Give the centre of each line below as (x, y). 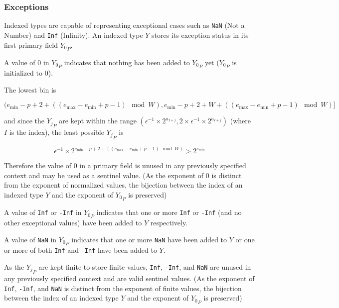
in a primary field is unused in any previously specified (163, 165)
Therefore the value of (38, 165)
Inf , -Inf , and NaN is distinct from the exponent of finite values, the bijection (123, 288)
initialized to (23, 73)
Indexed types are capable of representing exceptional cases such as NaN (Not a (124, 25)
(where (241, 121)
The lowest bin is (30, 89)
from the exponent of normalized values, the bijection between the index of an (123, 185)
